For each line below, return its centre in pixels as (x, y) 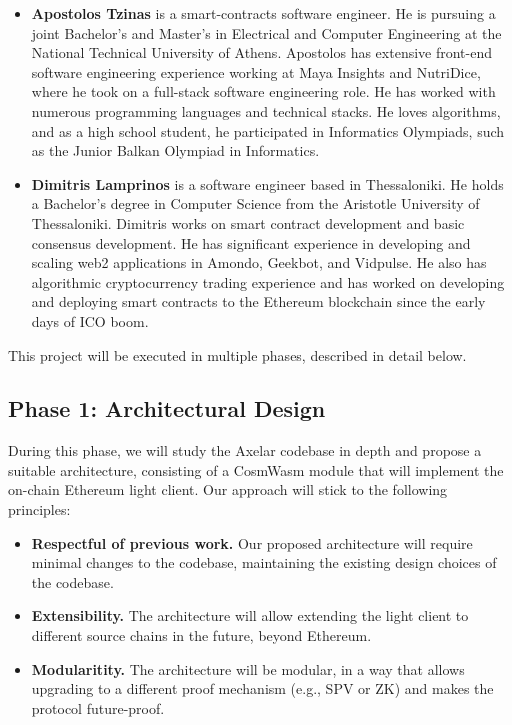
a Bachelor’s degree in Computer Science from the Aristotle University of (255, 203)
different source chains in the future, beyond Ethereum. (201, 635)
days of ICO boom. (90, 320)
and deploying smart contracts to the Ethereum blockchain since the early (258, 301)
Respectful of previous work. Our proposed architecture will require (252, 542)
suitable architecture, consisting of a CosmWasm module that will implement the (256, 469)
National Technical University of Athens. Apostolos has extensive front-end (262, 52)
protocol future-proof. (98, 707)
